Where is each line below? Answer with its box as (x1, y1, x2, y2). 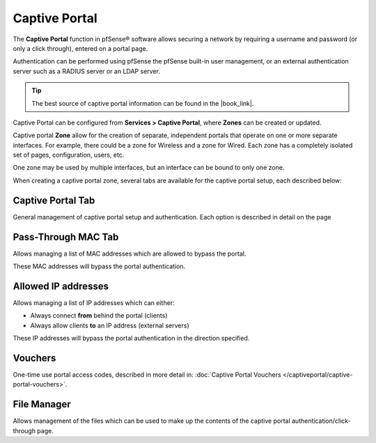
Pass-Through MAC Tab (13, 231, 119, 243)
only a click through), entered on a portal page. (13, 44, 148, 52)
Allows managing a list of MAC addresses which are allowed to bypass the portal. (13, 249, 246, 258)
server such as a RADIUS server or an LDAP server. (13, 67, 160, 75)
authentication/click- (291, 417, 351, 425)
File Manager (13, 398, 71, 410)
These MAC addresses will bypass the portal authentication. (13, 262, 186, 271)
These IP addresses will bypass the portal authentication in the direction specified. (13, 334, 250, 343)
